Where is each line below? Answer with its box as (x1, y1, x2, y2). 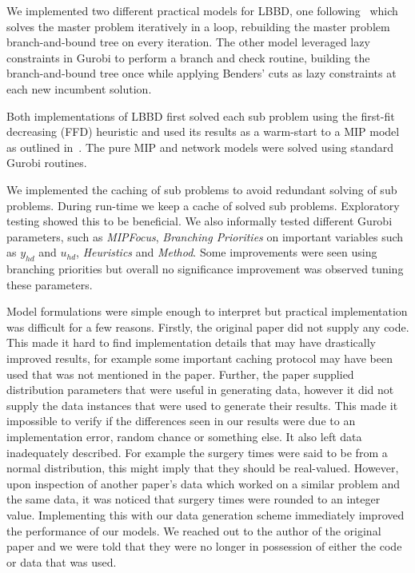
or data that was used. (6, 553, 117, 570)
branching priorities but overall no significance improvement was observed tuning (6, 261, 404, 277)
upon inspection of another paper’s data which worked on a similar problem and (6, 475, 401, 491)
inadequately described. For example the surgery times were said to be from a (6, 444, 388, 460)
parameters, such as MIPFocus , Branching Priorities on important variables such (6, 228, 404, 245)
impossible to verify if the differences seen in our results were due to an (6, 412, 356, 429)
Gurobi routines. (6, 154, 87, 171)
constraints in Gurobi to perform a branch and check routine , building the (6, 49, 370, 66)
